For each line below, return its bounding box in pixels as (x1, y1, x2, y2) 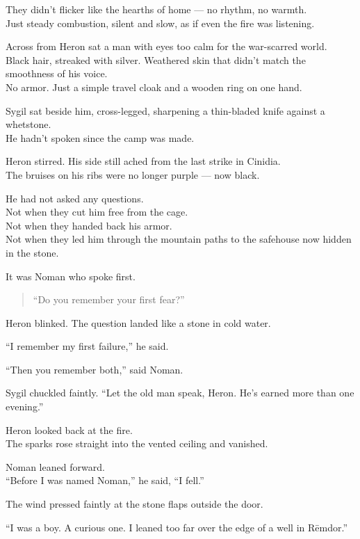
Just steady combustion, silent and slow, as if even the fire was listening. (6, 15, 315, 30)
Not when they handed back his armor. (6, 218, 172, 232)
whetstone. (6, 117, 51, 131)
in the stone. (6, 245, 59, 259)
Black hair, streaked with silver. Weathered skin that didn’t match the (6, 52, 306, 67)
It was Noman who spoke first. (6, 268, 136, 283)
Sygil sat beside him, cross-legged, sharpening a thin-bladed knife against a (6, 103, 325, 118)
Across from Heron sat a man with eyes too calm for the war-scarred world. (6, 39, 327, 54)
